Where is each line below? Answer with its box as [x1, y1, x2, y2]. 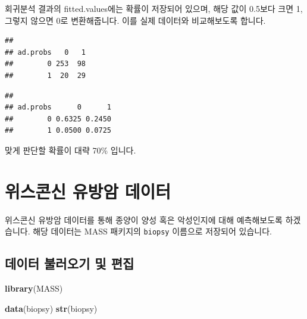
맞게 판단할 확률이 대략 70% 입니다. [5, 143, 136, 156]
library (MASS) [5, 282, 63, 295]
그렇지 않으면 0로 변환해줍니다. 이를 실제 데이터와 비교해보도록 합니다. [5, 14, 266, 26]
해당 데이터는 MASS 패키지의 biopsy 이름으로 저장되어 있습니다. [33, 225, 272, 237]
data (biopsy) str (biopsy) [5, 302, 98, 314]
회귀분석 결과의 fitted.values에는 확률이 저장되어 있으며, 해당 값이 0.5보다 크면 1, [5, 2, 303, 14]
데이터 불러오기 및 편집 [5, 254, 134, 273]
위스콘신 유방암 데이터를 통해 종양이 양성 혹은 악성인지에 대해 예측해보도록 [5, 213, 283, 226]
